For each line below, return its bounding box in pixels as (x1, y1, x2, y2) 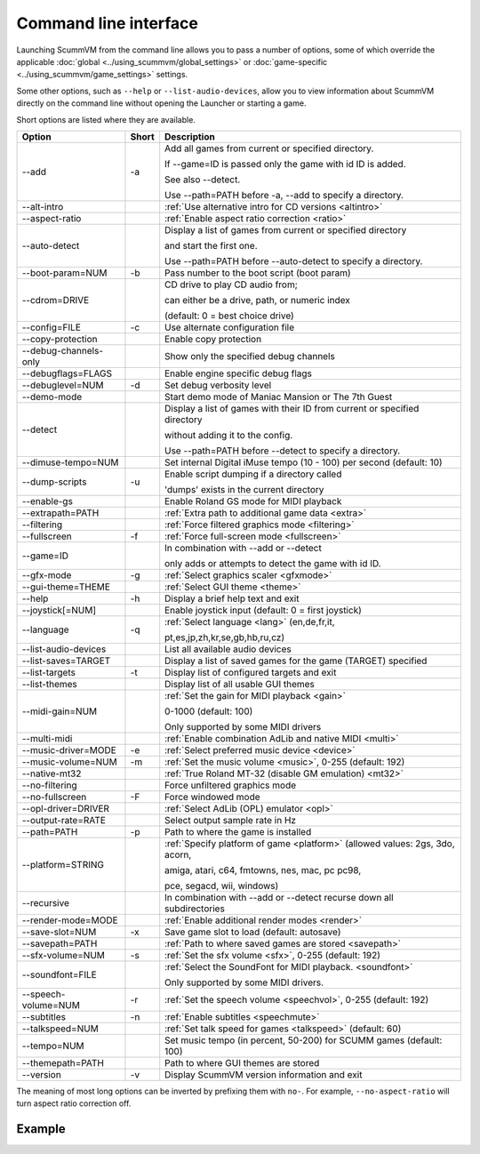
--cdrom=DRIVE (21, 293, 90, 306)
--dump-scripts (21, 476, 87, 488)
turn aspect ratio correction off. (16, 1098, 132, 1109)
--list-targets (21, 666, 76, 678)
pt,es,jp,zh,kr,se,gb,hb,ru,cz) (164, 631, 285, 644)
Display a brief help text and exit (164, 592, 300, 605)
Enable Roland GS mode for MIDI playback (164, 494, 342, 507)
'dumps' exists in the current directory (164, 483, 324, 495)
